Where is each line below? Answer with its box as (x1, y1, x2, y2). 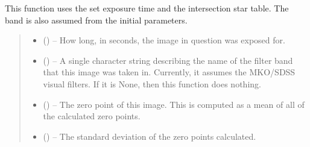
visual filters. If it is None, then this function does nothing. (43, 77, 261, 90)
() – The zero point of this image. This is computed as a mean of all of (43, 98, 305, 110)
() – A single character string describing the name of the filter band (43, 54, 293, 66)
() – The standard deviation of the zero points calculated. (43, 130, 256, 142)
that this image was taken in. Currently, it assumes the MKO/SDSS (43, 66, 296, 78)
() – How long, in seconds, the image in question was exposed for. (43, 34, 285, 46)
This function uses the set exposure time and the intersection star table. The (5, 2, 289, 14)
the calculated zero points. (43, 110, 141, 122)
